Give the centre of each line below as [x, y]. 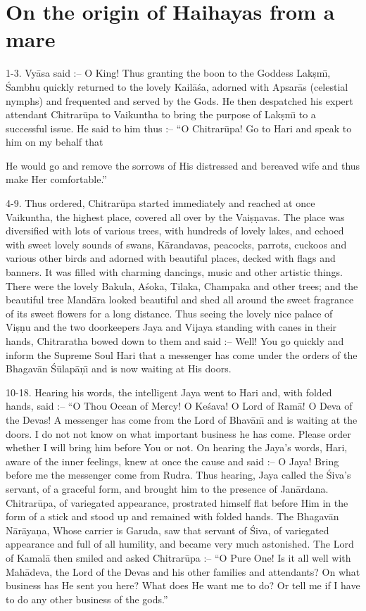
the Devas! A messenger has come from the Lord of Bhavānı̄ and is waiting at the [182, 419]
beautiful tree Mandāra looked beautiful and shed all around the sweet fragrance [180, 300]
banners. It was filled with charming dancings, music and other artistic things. [174, 272]
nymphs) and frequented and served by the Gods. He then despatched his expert [179, 100]
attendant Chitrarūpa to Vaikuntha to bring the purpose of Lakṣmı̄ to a [161, 114]
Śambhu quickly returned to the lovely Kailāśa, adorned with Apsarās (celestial [177, 86]
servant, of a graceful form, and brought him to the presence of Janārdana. [167, 488]
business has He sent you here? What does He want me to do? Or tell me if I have [183, 585]
